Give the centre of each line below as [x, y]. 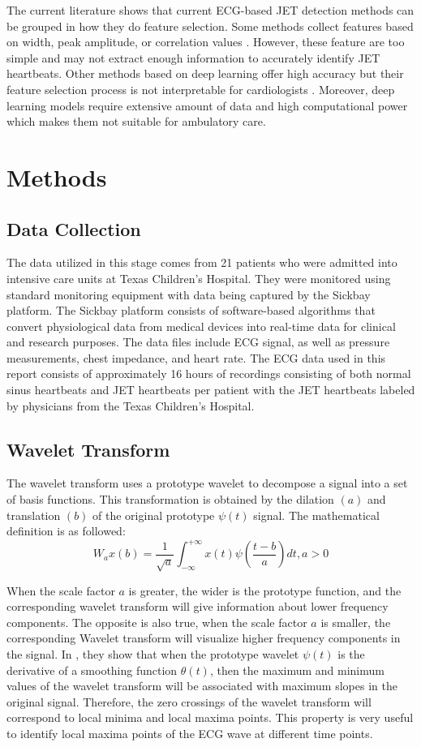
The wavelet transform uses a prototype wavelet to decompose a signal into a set [207, 483]
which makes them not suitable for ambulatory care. [136, 121]
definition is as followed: [66, 531]
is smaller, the [356, 622]
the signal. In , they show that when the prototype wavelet [153, 654]
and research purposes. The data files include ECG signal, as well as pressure [198, 342]
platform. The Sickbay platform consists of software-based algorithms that [191, 310]
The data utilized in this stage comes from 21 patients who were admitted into [202, 262]
